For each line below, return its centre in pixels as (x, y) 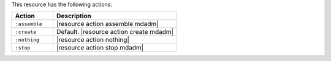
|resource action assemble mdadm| (107, 24)
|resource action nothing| (93, 40)
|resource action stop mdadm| (100, 48)
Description (74, 16)
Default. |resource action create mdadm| (115, 32)
